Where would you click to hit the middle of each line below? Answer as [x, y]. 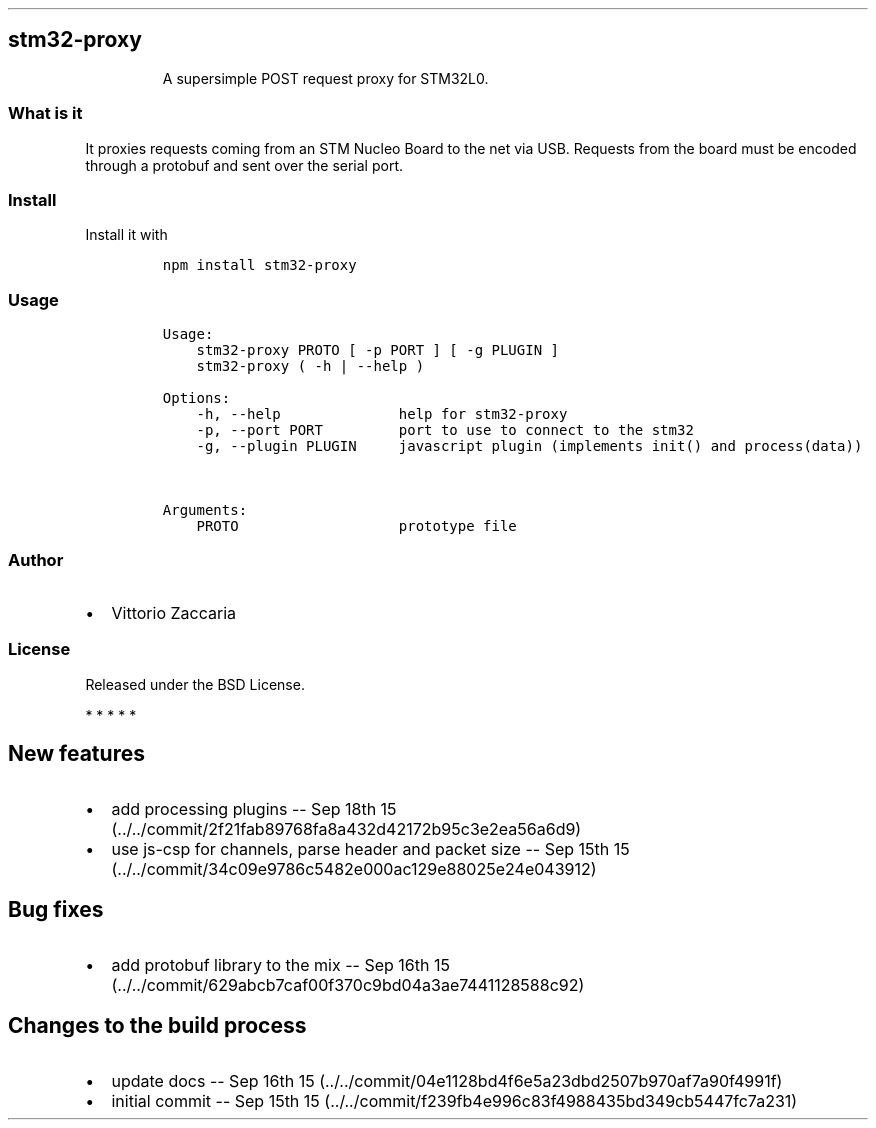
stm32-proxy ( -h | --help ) [310, 366]
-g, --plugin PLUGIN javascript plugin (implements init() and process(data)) [529, 446]
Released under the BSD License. [195, 684]
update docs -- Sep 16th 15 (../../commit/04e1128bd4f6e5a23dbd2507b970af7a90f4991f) [447, 1081]
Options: [196, 398]
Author [36, 560]
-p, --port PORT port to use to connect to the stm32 [445, 430]
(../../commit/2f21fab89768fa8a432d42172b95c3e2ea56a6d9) [346, 829]
